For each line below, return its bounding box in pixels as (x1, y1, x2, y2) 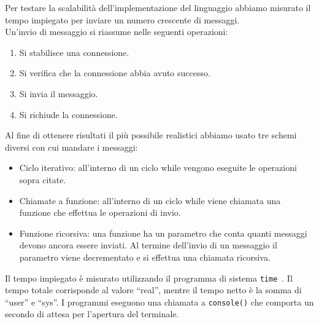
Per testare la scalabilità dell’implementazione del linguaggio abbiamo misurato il (5, 1, 311, 14)
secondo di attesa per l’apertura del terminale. (5, 307, 179, 320)
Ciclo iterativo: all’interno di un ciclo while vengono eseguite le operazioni (19, 161, 297, 174)
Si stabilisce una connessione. (19, 45, 129, 58)
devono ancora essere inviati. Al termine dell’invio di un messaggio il (19, 239, 277, 251)
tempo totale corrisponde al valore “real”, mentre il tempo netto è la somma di (5, 283, 302, 296)
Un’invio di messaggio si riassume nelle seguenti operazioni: (5, 25, 228, 38)
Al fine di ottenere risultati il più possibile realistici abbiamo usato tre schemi (5, 128, 297, 141)
